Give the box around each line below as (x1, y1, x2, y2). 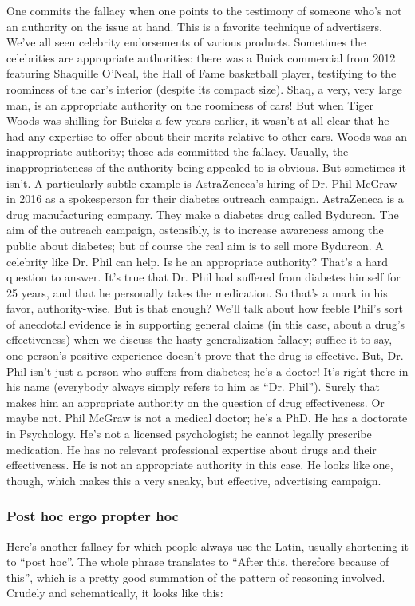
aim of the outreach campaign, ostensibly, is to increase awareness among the (6, 221, 384, 238)
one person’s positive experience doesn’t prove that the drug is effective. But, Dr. (6, 347, 404, 364)
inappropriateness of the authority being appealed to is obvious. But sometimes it (6, 158, 406, 175)
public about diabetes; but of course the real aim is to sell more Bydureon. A (6, 237, 384, 253)
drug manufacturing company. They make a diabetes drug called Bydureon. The (6, 205, 399, 222)
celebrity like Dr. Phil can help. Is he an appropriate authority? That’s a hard (6, 253, 388, 269)
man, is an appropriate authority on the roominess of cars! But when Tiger (6, 96, 374, 113)
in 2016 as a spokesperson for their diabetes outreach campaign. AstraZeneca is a (6, 190, 404, 207)
